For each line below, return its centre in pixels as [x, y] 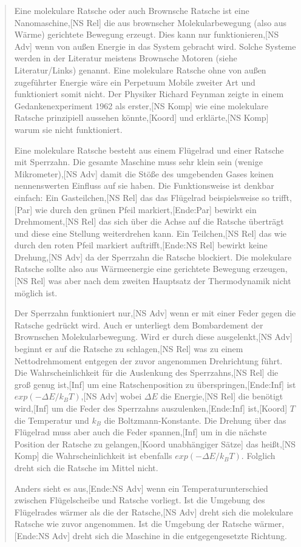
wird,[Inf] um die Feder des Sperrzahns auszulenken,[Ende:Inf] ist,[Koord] [151, 408]
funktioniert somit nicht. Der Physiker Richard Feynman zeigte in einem [149, 94]
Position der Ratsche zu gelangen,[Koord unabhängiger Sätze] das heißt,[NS [155, 443]
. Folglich [258, 456]
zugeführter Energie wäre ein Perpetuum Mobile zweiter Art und [135, 82]
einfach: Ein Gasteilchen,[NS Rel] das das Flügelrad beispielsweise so [142, 197]
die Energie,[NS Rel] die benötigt [222, 396]
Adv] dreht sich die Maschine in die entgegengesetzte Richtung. [169, 535]
